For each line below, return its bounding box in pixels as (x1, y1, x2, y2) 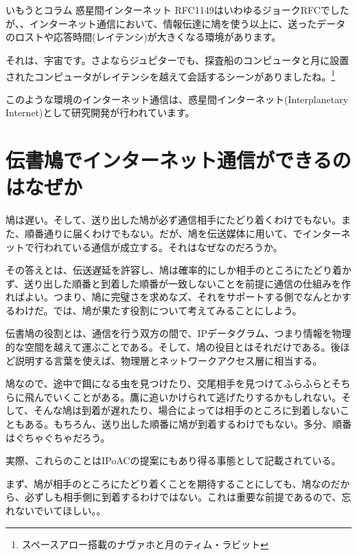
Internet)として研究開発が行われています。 (5, 105, 195, 120)
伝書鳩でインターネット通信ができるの (5, 146, 352, 174)
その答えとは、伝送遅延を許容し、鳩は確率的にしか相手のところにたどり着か (5, 263, 352, 277)
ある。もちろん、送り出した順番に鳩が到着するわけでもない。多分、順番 (24, 417, 352, 431)
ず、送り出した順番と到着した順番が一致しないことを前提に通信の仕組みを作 (5, 276, 352, 290)
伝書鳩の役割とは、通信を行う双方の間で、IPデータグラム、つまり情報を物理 (5, 326, 352, 340)
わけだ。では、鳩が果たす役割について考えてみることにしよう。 (14, 303, 302, 317)
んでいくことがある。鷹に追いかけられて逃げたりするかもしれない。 (34, 389, 341, 404)
